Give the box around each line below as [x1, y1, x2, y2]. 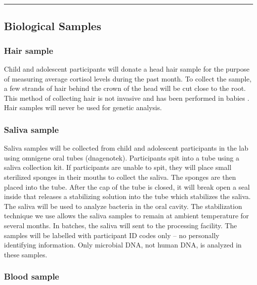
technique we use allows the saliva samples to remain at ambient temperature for [4, 210, 249, 221]
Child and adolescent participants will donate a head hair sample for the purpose [4, 64, 250, 74]
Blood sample [4, 270, 59, 283]
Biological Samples [4, 18, 101, 34]
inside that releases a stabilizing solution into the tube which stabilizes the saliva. [4, 191, 251, 202]
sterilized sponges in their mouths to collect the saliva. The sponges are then [4, 171, 236, 182]
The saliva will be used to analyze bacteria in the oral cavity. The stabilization [4, 201, 242, 211]
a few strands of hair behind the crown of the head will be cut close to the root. [4, 83, 246, 93]
